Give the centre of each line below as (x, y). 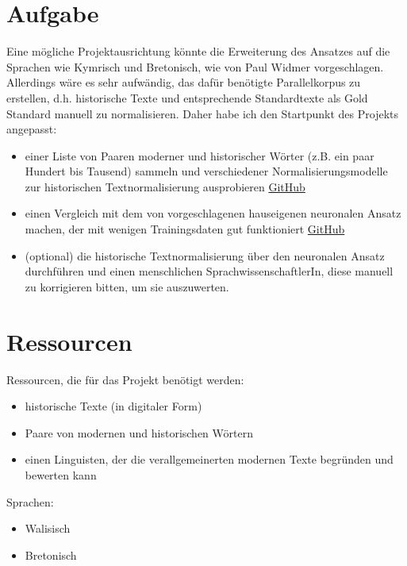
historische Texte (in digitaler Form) (113, 406)
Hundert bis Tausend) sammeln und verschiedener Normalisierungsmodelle (206, 171)
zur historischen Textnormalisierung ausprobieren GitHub (165, 186)
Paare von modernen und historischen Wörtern (139, 432)
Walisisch (48, 528)
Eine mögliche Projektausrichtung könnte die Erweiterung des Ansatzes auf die (198, 51)
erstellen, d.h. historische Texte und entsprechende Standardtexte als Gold (187, 97)
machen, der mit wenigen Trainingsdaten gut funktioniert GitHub (185, 229)
